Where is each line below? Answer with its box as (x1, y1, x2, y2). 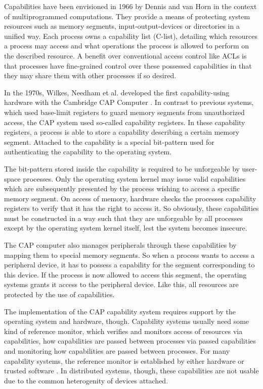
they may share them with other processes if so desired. (4, 70, 177, 81)
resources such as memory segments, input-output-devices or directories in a (4, 21, 240, 31)
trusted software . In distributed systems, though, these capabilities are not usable (4, 365, 259, 376)
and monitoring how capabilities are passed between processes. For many (4, 346, 230, 356)
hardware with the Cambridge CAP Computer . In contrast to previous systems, (4, 97, 254, 107)
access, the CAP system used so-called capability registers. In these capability (4, 117, 245, 127)
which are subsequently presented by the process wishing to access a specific (4, 183, 240, 194)
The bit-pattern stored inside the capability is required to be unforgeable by (4, 163, 240, 174)
